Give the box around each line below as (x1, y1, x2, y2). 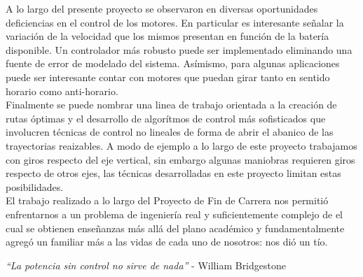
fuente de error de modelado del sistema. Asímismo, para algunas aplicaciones (6, 56, 340, 71)
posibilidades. (6, 179, 64, 194)
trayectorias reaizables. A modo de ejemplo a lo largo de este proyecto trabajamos (6, 138, 357, 152)
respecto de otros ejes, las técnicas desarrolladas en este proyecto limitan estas (6, 166, 341, 180)
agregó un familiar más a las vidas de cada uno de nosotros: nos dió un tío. (6, 234, 328, 249)
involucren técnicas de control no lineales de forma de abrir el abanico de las (6, 125, 334, 139)
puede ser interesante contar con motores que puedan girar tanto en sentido (6, 69, 330, 84)
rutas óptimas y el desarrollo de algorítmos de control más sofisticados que (6, 111, 326, 125)
